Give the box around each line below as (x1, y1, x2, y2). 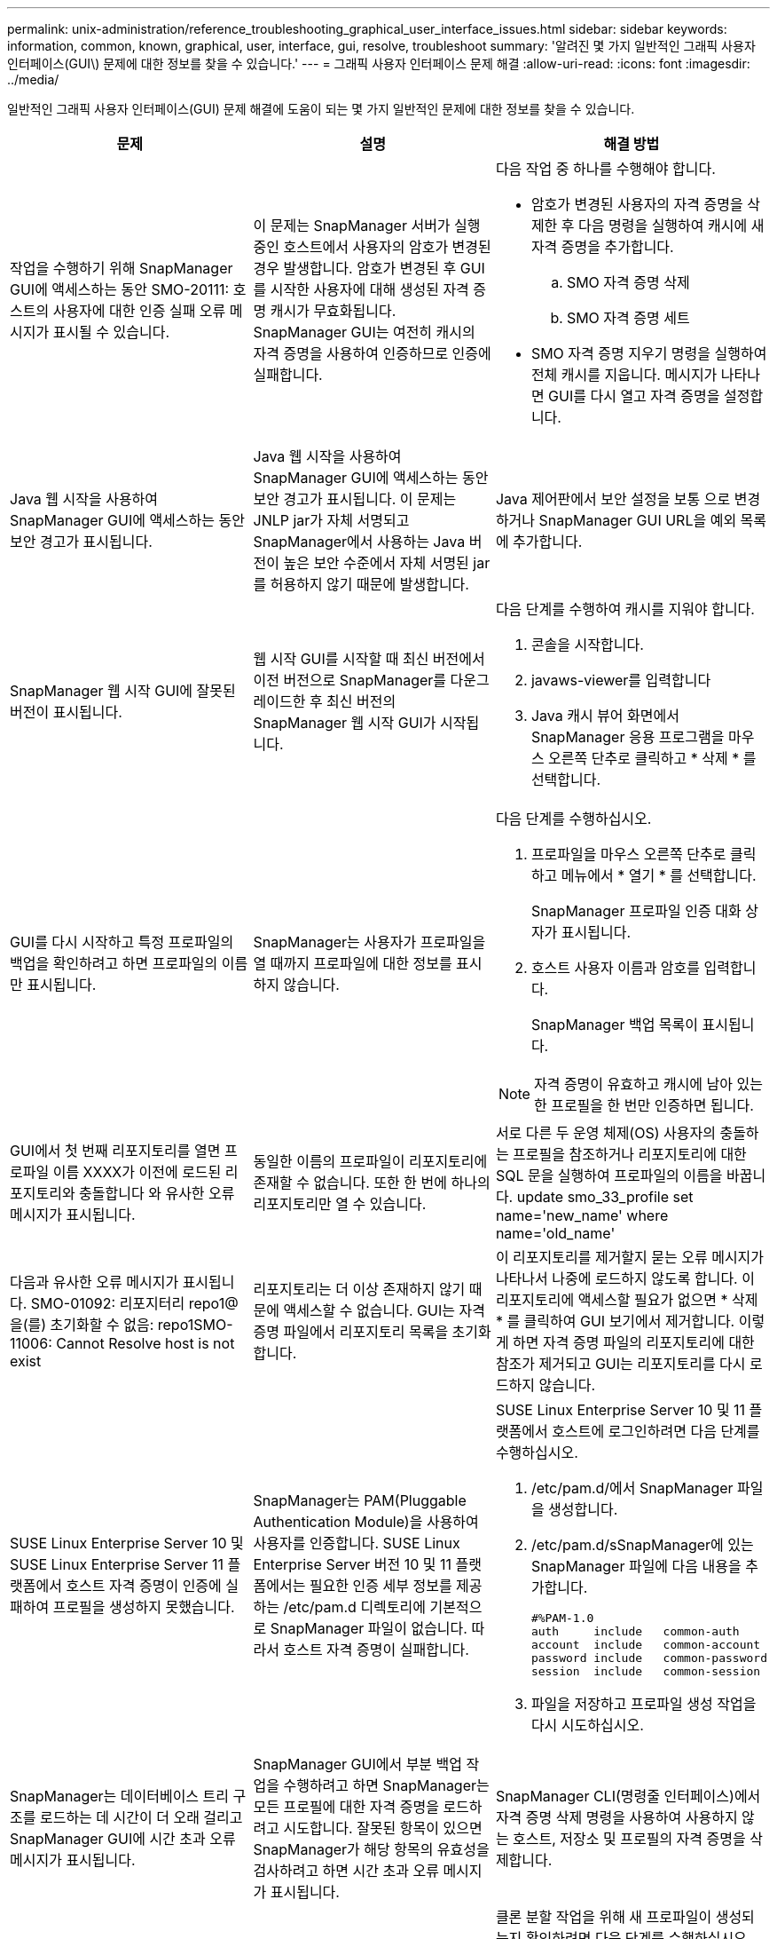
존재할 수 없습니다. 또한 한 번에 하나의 (253, 1174, 491, 1191)
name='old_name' (495, 1224, 616, 1242)
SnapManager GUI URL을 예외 (538, 511, 737, 529)
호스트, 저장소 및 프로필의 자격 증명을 (513, 1830, 746, 1848)
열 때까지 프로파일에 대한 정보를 (253, 954, 452, 972)
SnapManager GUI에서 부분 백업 (253, 1755, 463, 1773)
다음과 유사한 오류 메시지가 (10, 1273, 179, 1291)
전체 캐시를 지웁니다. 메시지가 (530, 366, 718, 384)
